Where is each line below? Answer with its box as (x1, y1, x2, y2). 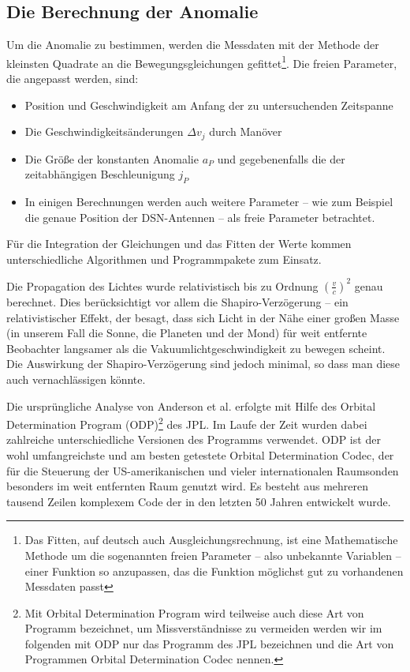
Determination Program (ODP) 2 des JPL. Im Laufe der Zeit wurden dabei (6, 414, 367, 432)
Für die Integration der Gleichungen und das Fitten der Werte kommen (6, 235, 352, 252)
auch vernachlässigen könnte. (6, 370, 146, 387)
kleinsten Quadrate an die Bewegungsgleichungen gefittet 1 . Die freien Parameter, (6, 52, 397, 71)
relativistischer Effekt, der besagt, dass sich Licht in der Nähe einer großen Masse (6, 309, 400, 325)
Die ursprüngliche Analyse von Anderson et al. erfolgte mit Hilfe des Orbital (6, 397, 376, 414)
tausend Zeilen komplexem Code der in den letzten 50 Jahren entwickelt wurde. (6, 493, 391, 509)
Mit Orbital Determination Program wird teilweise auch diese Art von (24, 604, 364, 621)
